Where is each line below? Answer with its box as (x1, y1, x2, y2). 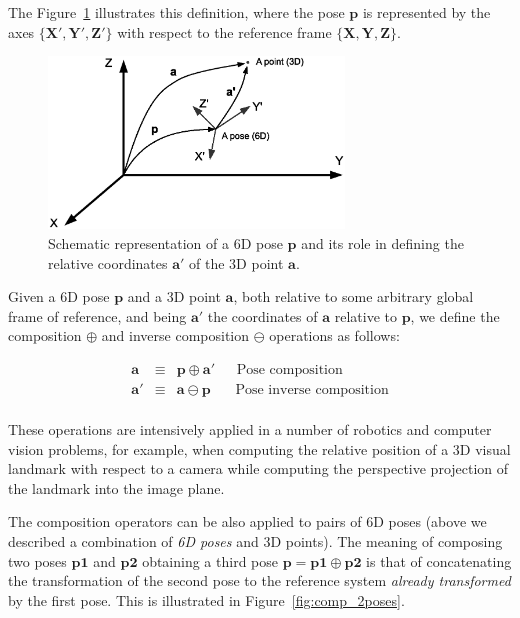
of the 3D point (189, 252, 284, 273)
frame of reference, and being (8, 305, 187, 326)
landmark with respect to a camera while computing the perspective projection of (8, 458, 509, 479)
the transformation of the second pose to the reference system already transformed (8, 570, 511, 591)
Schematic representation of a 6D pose (48, 232, 283, 253)
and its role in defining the (301, 232, 464, 253)
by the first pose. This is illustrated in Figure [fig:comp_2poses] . (8, 589, 405, 610)
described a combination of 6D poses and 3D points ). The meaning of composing (8, 531, 503, 552)
